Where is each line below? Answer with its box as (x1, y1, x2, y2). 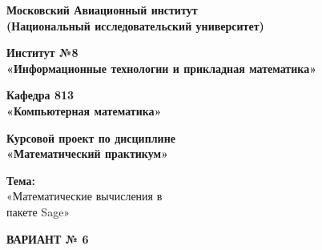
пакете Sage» (6, 203, 70, 220)
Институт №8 (6, 44, 78, 61)
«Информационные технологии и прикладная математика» (6, 59, 317, 76)
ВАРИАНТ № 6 (6, 230, 89, 247)
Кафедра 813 (6, 87, 74, 103)
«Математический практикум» (6, 145, 168, 162)
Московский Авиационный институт (6, 2, 198, 18)
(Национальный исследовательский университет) (6, 17, 264, 34)
